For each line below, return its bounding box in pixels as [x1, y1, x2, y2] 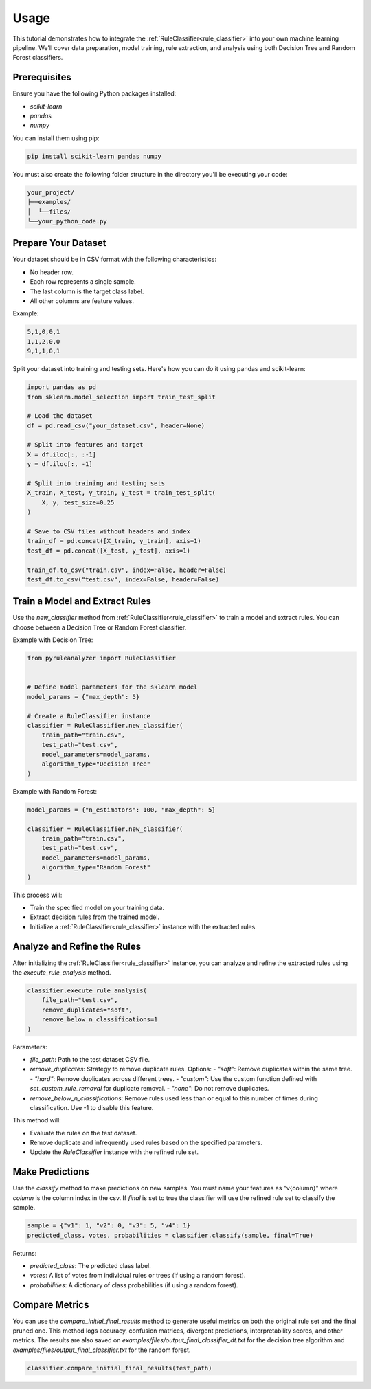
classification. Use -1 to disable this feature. [30, 1103, 154, 1111]
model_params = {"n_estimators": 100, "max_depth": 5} [27, 805, 216, 814]
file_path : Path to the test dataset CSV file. [30, 1055, 150, 1063]
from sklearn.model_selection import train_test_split [27, 392, 216, 401]
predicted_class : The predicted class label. [30, 1261, 151, 1269]
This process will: [12, 891, 63, 899]
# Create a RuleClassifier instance [27, 712, 151, 720]
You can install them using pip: [12, 134, 100, 142]
